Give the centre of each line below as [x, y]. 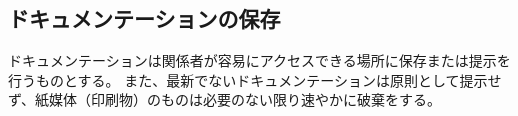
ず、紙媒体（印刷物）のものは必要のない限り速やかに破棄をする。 [225, 99]
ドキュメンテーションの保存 [144, 18]
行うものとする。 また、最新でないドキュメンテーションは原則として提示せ [255, 79]
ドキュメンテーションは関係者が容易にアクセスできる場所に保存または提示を [259, 60]
